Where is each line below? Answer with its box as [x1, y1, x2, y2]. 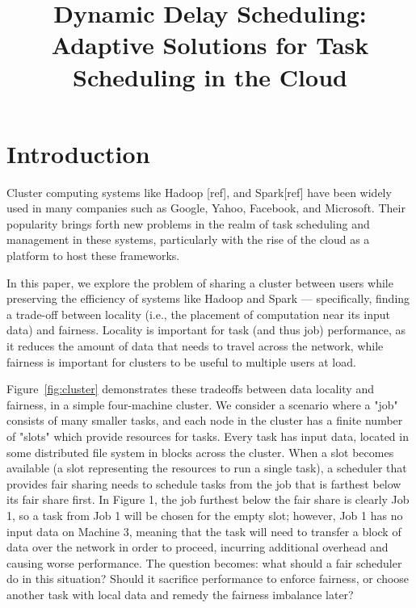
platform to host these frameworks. [6, 247, 180, 264]
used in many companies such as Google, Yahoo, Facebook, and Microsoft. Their [6, 199, 405, 216]
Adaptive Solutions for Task [51, 28, 369, 61]
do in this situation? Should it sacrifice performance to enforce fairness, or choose [6, 570, 410, 587]
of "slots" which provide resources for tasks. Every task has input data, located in [6, 428, 409, 444]
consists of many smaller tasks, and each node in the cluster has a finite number [6, 412, 403, 429]
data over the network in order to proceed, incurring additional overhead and [6, 539, 389, 556]
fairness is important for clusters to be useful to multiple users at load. [6, 353, 356, 370]
